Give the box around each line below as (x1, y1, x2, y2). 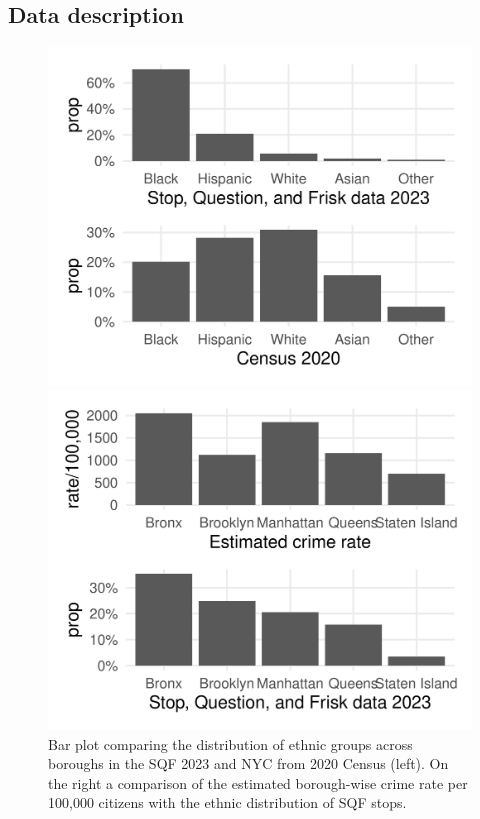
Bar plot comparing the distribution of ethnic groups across (48, 733, 413, 754)
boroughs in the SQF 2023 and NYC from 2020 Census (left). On (48, 753, 449, 774)
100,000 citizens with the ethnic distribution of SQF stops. (48, 792, 407, 813)
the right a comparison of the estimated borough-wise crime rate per (48, 772, 468, 793)
